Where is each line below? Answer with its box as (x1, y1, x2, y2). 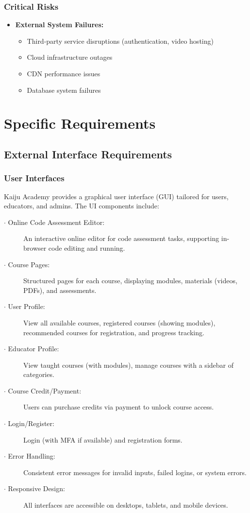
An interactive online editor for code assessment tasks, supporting (23, 233, 219, 243)
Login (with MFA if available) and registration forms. (23, 434, 183, 445)
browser (23, 242, 47, 253)
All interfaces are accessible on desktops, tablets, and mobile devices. (23, 500, 228, 510)
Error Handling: (8, 451, 55, 461)
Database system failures (27, 85, 101, 95)
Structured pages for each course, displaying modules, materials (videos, (23, 275, 237, 286)
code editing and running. (48, 242, 125, 253)
